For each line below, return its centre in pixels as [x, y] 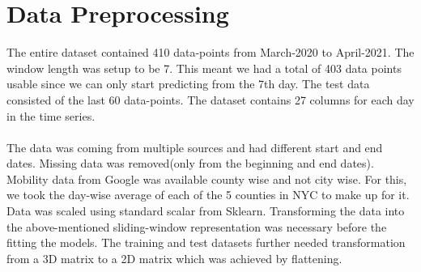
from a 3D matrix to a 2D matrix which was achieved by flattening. [174, 258]
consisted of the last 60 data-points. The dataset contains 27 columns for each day [210, 99]
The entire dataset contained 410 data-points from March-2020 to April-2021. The [210, 52]
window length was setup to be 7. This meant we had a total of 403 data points [204, 68]
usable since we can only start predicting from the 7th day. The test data [188, 84]
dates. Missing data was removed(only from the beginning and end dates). [190, 163]
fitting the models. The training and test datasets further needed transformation [206, 242]
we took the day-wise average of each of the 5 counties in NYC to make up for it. [208, 195]
